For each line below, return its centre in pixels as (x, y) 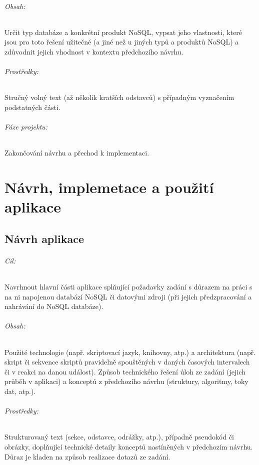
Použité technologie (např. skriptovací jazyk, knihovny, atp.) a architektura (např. (130, 352)
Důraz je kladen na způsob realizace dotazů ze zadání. (87, 456)
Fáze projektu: (26, 127)
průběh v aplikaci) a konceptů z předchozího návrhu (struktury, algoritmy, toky (126, 381)
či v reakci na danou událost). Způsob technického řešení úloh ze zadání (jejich (125, 371)
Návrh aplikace (44, 238)
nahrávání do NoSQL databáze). (54, 306)
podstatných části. (32, 107)
